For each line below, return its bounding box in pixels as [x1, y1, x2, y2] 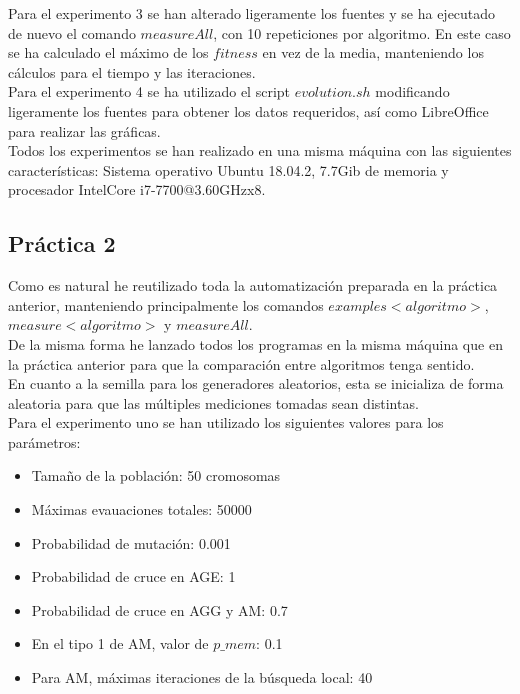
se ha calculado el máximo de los [8, 42, 209, 63]
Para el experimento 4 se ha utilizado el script [8, 81, 291, 102]
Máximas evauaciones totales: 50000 [31, 499, 252, 520]
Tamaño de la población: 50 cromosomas [31, 465, 281, 486]
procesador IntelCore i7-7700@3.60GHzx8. [8, 179, 266, 200]
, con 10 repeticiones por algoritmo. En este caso [213, 22, 511, 43]
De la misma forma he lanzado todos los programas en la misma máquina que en [8, 333, 503, 354]
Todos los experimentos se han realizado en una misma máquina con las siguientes [8, 140, 512, 161]
